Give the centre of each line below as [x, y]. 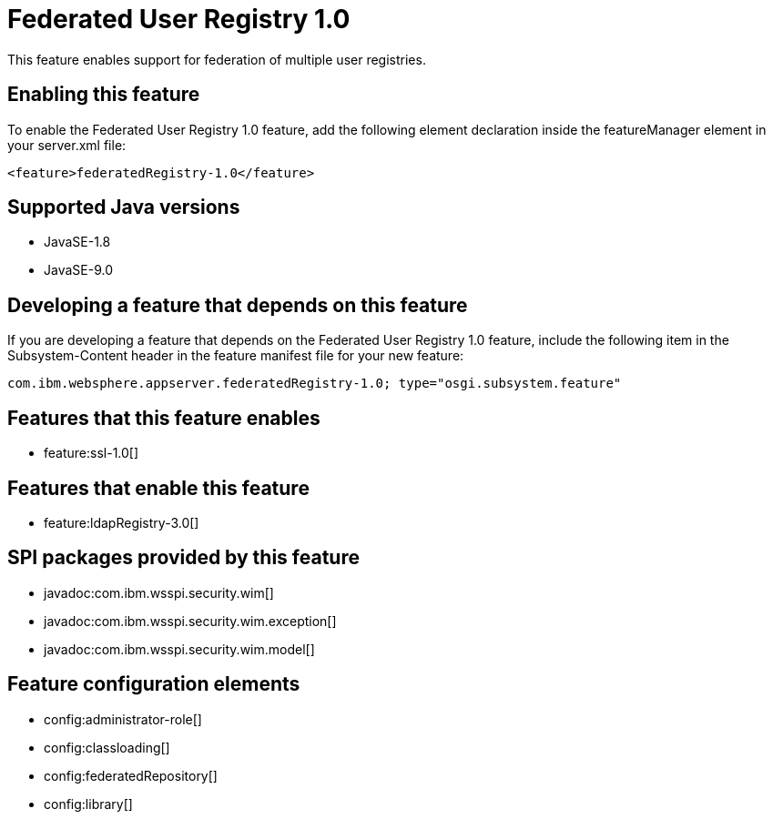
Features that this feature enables [164, 418]
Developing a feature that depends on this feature [238, 305]
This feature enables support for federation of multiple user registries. [217, 59]
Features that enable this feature [158, 488]
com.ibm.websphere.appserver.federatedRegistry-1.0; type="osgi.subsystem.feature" [315, 384]
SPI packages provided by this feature [183, 558]
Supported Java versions [124, 207]
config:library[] [88, 804]
